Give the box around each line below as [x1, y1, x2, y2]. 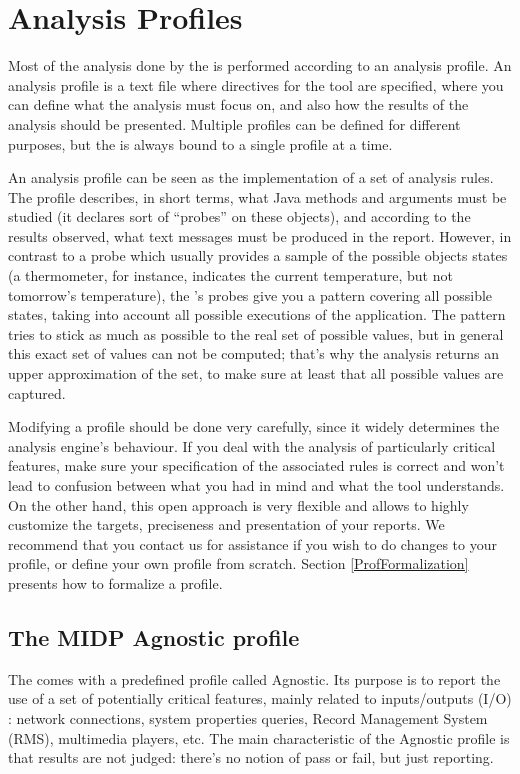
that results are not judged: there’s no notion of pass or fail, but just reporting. [8, 747, 494, 768]
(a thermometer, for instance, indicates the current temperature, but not [8, 265, 453, 286]
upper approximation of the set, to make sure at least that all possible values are [8, 363, 504, 384]
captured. [8, 382, 66, 403]
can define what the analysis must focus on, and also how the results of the [8, 94, 469, 115]
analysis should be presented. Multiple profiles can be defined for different [8, 113, 461, 134]
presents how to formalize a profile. [8, 572, 223, 593]
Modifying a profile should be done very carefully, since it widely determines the [8, 416, 500, 437]
